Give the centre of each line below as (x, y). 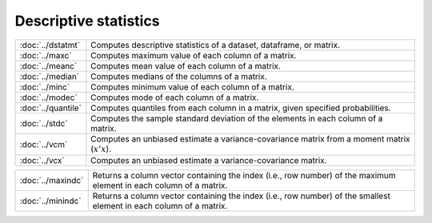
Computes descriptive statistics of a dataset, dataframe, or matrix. (215, 45)
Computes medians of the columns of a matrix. (179, 76)
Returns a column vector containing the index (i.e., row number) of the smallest (242, 196)
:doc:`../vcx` (42, 160)
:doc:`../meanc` (48, 66)
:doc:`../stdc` (44, 123)
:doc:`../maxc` (46, 55)
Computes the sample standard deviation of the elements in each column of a (237, 118)
